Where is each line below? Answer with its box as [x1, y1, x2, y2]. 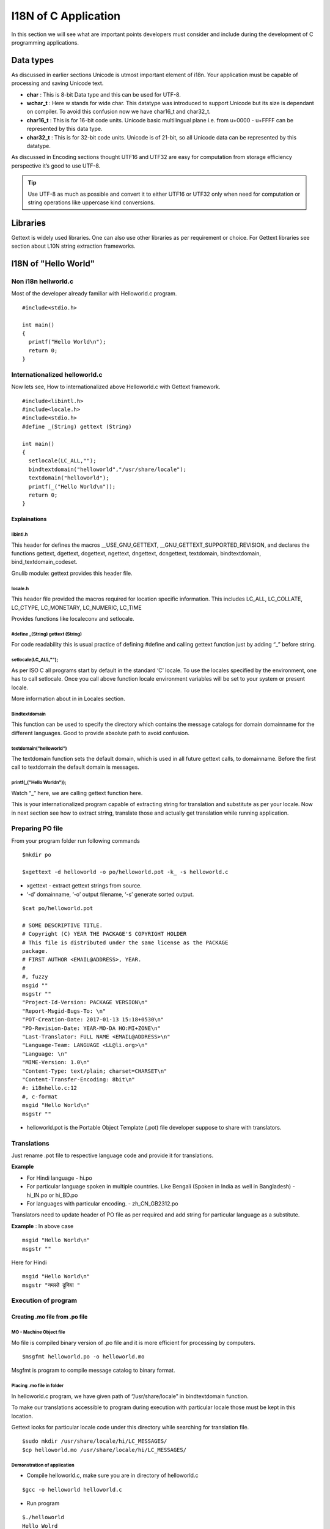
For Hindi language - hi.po [26, 1174, 93, 1182]
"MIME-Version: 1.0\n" [22, 1059, 90, 1066]
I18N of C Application [11, 9, 121, 23]
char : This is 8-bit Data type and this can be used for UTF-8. [26, 91, 182, 98]
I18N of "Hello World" [11, 259, 95, 269]
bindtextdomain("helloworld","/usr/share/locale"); [28, 465, 186, 473]
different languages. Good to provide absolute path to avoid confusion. [11, 729, 189, 736]
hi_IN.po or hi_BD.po [26, 1191, 78, 1199]
